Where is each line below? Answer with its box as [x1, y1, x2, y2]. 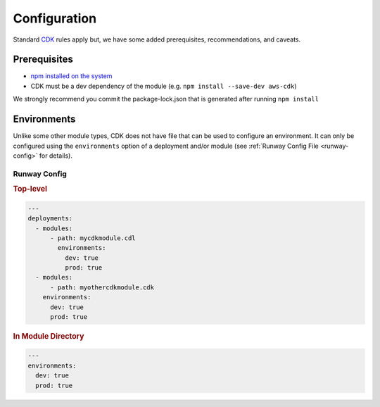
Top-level [13, 184, 48, 194]
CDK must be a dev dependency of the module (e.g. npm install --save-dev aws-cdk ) [30, 82, 297, 90]
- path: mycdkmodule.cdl [50, 234, 137, 242]
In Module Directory [13, 332, 84, 342]
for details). [39, 151, 73, 160]
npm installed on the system [30, 72, 113, 80]
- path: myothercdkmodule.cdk [50, 283, 155, 292]
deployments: [27, 215, 73, 223]
